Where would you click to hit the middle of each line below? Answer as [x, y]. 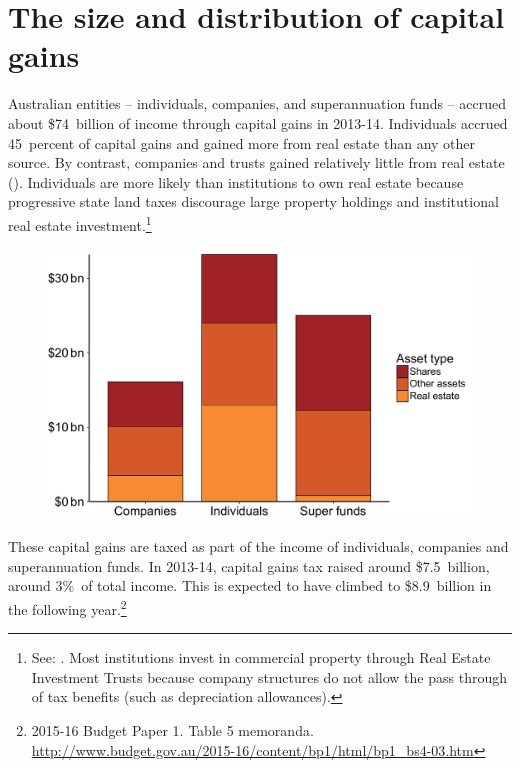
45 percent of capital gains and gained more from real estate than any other [242, 142]
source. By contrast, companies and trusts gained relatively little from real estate [256, 162]
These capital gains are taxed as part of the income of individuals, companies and [258, 546]
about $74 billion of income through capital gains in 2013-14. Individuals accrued [258, 122]
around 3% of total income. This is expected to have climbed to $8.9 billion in [250, 585]
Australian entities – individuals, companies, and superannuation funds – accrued [257, 103]
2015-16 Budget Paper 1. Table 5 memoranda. [172, 730]
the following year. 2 [67, 607]
